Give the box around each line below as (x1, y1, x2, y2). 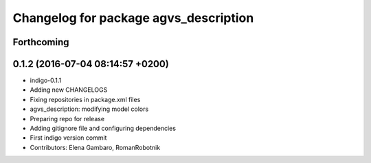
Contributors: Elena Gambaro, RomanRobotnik (30, 143, 161, 151)
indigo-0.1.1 (30, 76, 62, 85)
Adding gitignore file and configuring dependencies (30, 124, 177, 133)
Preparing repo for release (30, 114, 105, 123)
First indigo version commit (30, 134, 107, 142)
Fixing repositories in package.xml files (30, 95, 141, 103)
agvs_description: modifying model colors (30, 105, 149, 113)
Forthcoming (12, 36, 69, 48)
